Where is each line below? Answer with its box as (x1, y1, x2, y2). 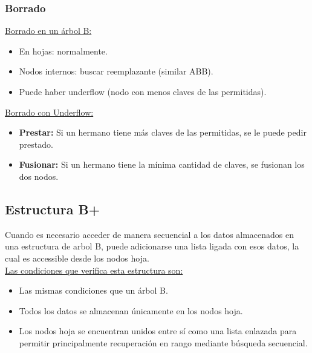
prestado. (19, 137, 53, 150)
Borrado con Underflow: (5, 105, 94, 118)
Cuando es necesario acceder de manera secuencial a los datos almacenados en (5, 228, 294, 240)
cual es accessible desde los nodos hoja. (5, 251, 149, 264)
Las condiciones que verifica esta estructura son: (5, 263, 183, 276)
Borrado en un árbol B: (5, 24, 92, 37)
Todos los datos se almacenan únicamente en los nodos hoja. (19, 304, 243, 317)
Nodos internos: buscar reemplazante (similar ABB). (19, 65, 213, 78)
